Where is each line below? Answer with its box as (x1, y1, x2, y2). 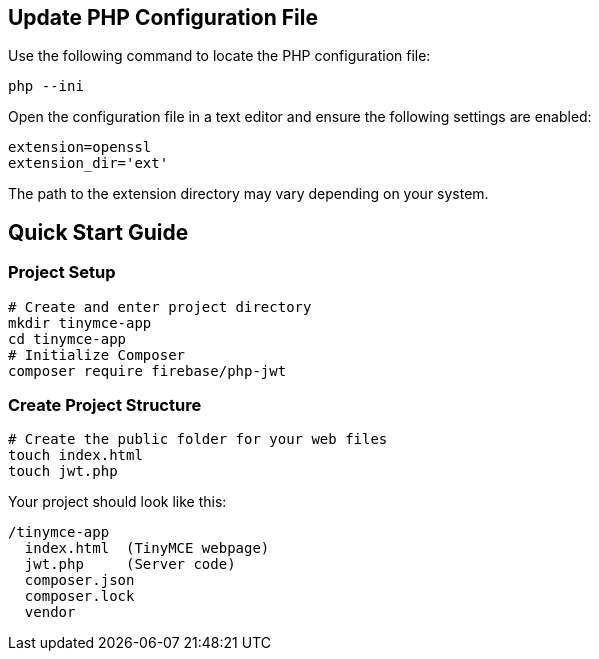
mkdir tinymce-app (8, 314, 152, 331)
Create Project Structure (8, 395, 202, 416)
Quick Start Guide (8, 219, 189, 245)
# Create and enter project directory (8, 298, 312, 315)
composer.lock (24, 588, 135, 605)
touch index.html (8, 447, 143, 464)
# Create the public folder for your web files (8, 431, 388, 448)
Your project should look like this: (8, 493, 227, 511)
